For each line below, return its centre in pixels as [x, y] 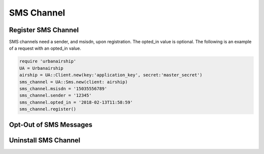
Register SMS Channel [44, 30]
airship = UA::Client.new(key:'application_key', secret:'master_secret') [111, 75]
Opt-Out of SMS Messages [51, 125]
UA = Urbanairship [41, 68]
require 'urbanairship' [48, 61]
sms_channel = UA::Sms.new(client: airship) [74, 82]
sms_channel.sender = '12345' [55, 96]
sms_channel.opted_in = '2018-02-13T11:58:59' [76, 102]
